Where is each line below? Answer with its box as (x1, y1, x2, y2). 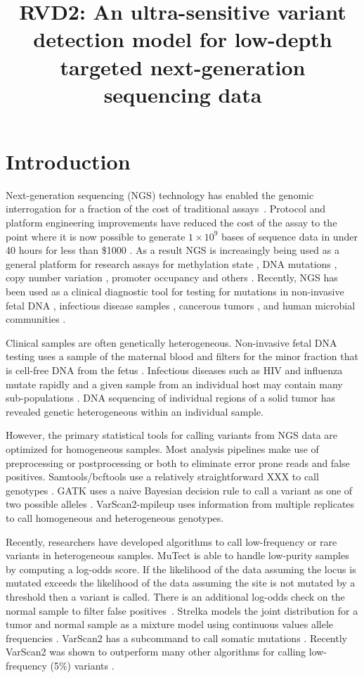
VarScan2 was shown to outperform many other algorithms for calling (6, 644, 306, 659)
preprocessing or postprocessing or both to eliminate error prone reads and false (6, 455, 350, 470)
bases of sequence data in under (221, 229, 358, 243)
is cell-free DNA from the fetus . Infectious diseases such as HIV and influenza (6, 363, 343, 377)
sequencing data (103, 79, 262, 108)
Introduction (6, 146, 131, 175)
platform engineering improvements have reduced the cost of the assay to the (6, 215, 337, 230)
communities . (6, 312, 66, 326)
